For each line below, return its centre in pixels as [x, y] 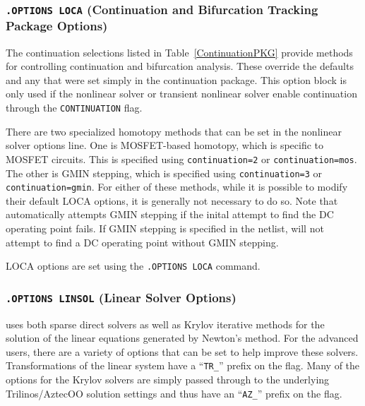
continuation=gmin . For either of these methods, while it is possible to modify [177, 187]
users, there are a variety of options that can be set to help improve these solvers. [182, 351]
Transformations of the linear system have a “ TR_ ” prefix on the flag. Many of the [183, 365]
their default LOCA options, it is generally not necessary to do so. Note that [172, 200]
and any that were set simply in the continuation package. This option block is [176, 79]
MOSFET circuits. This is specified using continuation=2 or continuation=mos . [181, 159]
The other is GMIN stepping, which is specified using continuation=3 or [164, 173]
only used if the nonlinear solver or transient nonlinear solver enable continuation [181, 94]
